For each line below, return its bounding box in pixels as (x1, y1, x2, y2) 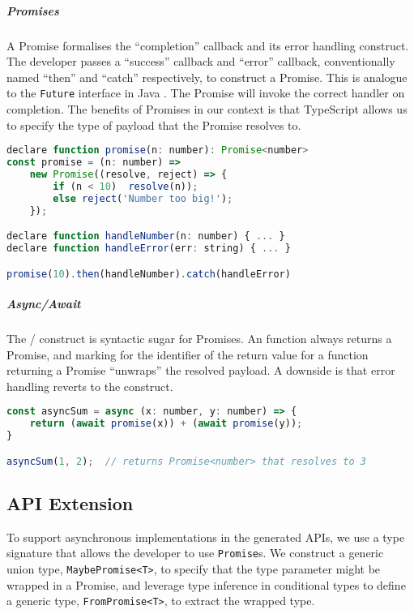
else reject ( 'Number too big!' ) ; (53, 192, 233, 204)
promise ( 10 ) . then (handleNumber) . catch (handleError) (6, 268, 291, 280)
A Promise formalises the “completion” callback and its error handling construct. (6, 36, 409, 54)
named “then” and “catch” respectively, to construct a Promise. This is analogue (6, 68, 408, 85)
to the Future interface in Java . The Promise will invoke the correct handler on (6, 84, 405, 101)
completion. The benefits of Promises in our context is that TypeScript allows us (6, 101, 408, 117)
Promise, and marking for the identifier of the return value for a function (6, 346, 369, 363)
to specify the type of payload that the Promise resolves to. (6, 116, 301, 133)
